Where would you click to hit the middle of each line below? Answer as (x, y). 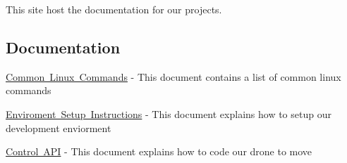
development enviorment (59, 128)
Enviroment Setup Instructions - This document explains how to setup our (169, 113)
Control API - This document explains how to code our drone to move (159, 151)
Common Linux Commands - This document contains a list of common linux (173, 76)
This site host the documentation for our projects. (114, 9)
